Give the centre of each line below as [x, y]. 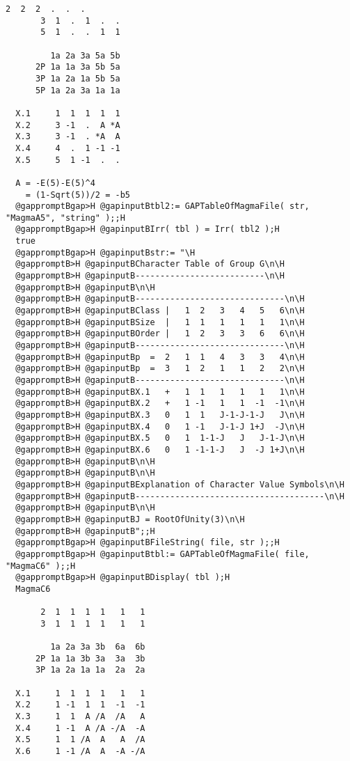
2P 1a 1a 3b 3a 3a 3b [90, 658]
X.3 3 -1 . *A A [68, 137]
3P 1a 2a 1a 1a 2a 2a [90, 670]
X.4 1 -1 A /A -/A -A [80, 728]
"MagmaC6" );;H [41, 566]
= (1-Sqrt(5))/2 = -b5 [78, 195]
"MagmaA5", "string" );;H [65, 218]
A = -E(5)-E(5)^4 [55, 183]
